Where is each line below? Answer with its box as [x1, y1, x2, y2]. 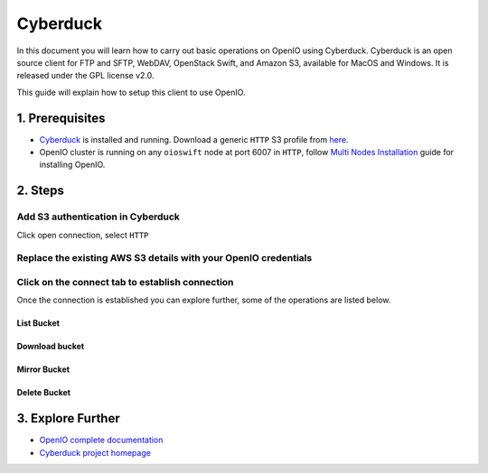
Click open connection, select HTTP [16, 229, 149, 240]
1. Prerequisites [16, 110, 106, 125]
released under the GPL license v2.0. [16, 70, 155, 81]
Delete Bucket [16, 387, 71, 398]
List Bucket [16, 318, 61, 329]
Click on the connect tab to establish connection [16, 275, 234, 288]
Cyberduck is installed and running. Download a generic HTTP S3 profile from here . [39, 134, 349, 144]
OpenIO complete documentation [39, 434, 164, 446]
